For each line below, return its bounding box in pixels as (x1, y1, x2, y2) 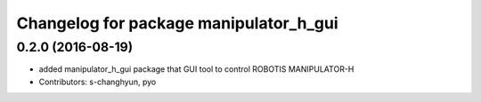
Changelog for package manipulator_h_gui (16, 13, 338, 33)
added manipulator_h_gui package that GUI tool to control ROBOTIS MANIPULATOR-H (38, 64, 355, 75)
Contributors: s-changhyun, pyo (38, 76, 157, 87)
